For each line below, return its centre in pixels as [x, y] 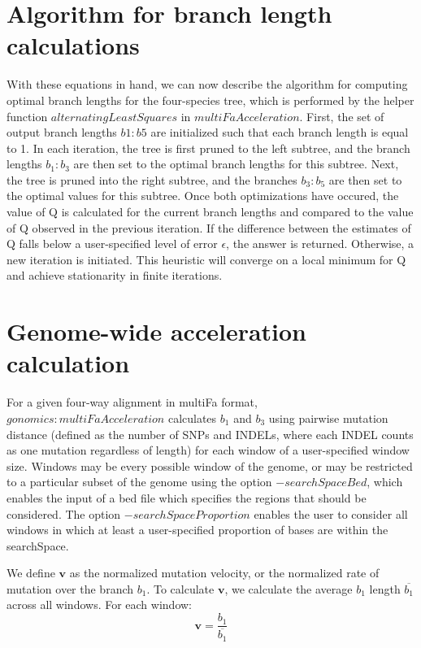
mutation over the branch [70, 588]
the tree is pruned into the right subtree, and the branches [152, 179]
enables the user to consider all [331, 513]
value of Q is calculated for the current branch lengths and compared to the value [210, 212]
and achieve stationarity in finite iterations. [115, 275]
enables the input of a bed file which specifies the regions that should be [187, 497]
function [27, 116]
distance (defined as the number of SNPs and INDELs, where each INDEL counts [210, 434]
